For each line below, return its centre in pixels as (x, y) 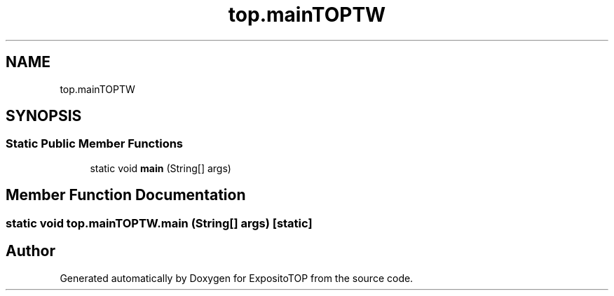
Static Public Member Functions (95, 144)
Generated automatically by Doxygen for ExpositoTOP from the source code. (237, 278)
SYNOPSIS (44, 116)
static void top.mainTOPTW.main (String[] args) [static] (159, 223)
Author (30, 251)
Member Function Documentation (126, 195)
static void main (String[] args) (161, 168)
